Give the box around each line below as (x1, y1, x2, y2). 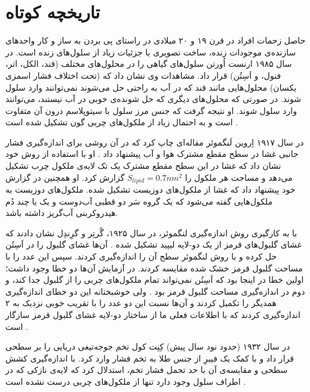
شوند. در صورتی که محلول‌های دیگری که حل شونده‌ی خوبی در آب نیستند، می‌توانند (5, 92, 302, 105)
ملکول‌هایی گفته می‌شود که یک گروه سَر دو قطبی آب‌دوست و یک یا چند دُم (5, 195, 273, 207)
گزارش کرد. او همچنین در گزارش (5, 171, 125, 183)
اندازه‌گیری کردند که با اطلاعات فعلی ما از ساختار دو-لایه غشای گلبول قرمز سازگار (5, 308, 300, 321)
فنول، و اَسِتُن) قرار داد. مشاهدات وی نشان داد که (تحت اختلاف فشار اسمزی (5, 69, 281, 81)
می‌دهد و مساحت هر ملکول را (185, 171, 293, 183)
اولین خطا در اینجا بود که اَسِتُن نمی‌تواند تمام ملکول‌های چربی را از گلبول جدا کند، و (5, 273, 304, 286)
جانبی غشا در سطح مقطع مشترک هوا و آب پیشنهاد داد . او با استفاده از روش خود (5, 147, 299, 160)
